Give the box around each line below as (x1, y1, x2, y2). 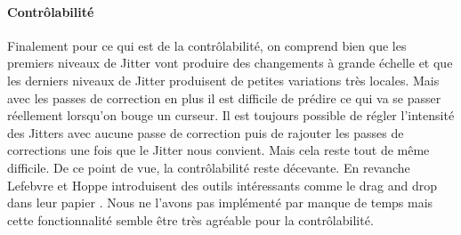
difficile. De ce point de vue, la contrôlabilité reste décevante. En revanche (7, 158, 410, 176)
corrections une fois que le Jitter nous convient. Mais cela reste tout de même (7, 141, 430, 159)
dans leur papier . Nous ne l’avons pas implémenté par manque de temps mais (7, 193, 433, 212)
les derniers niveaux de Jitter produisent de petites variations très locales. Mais (7, 70, 440, 89)
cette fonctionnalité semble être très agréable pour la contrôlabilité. (7, 210, 374, 229)
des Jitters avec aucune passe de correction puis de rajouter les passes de (7, 123, 404, 142)
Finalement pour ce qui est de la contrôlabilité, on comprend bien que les (7, 36, 407, 54)
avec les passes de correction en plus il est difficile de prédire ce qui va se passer (7, 88, 441, 107)
